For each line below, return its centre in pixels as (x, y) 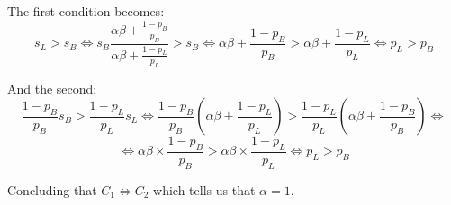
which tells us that (204, 189)
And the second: (52, 88)
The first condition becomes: (86, 11)
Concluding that (52, 189)
